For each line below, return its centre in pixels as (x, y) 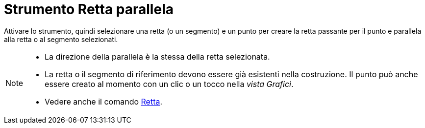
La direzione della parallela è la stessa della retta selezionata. (157, 56)
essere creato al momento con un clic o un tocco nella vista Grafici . (169, 84)
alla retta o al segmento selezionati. (61, 39)
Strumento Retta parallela (89, 9)
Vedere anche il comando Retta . (104, 101)
